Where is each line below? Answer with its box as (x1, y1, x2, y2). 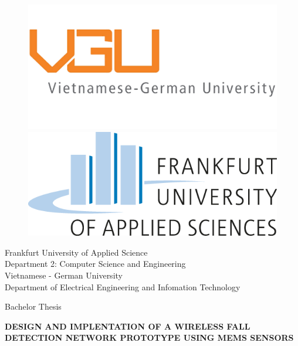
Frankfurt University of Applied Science (5, 246, 148, 258)
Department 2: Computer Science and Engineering (5, 257, 186, 270)
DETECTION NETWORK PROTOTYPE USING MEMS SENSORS (5, 331, 294, 344)
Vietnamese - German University (5, 269, 123, 281)
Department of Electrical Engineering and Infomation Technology (5, 280, 241, 293)
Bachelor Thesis (5, 300, 62, 313)
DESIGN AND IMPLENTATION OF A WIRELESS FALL (5, 320, 250, 332)
